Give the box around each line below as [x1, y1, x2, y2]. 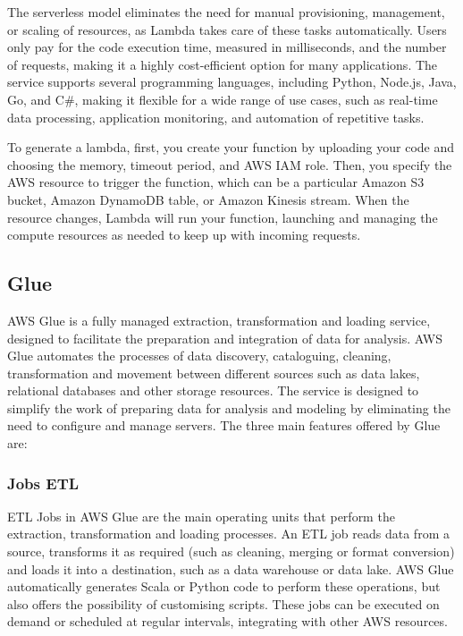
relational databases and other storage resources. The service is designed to [7, 381, 419, 400]
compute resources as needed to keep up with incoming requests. [7, 225, 361, 244]
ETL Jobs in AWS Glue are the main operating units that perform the [7, 506, 395, 525]
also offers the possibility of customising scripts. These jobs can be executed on [7, 594, 440, 613]
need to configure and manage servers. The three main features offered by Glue [7, 416, 441, 435]
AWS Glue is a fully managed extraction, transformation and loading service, [7, 310, 431, 329]
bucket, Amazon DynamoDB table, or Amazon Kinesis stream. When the [7, 190, 409, 208]
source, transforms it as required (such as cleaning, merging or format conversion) [7, 542, 455, 561]
